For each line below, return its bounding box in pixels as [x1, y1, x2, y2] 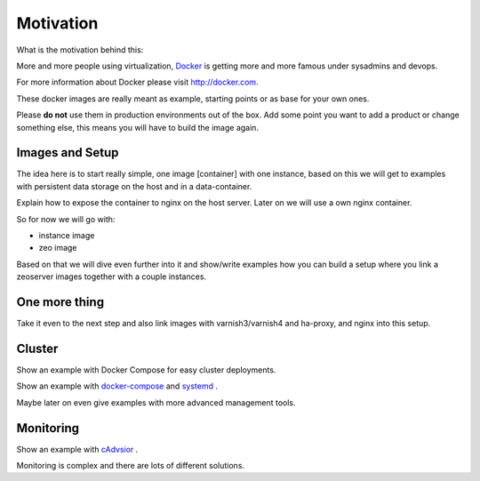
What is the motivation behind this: [16, 44, 144, 55]
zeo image [38, 243, 77, 253]
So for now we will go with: [16, 213, 116, 224]
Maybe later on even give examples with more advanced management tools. [16, 397, 296, 408]
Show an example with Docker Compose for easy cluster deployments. [16, 365, 276, 375]
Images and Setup [16, 145, 119, 160]
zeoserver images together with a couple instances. [16, 271, 207, 282]
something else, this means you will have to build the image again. [16, 122, 260, 132]
